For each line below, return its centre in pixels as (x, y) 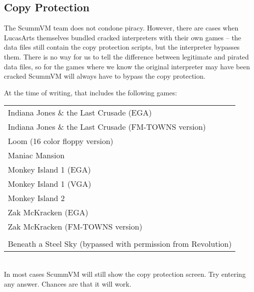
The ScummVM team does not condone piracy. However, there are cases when (121, 28)
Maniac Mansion (36, 155)
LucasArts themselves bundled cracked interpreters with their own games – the (123, 37)
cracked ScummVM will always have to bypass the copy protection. (105, 76)
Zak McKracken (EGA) (48, 212)
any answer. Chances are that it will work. (68, 283)
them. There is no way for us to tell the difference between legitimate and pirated (127, 56)
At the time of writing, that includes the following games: (90, 92)
